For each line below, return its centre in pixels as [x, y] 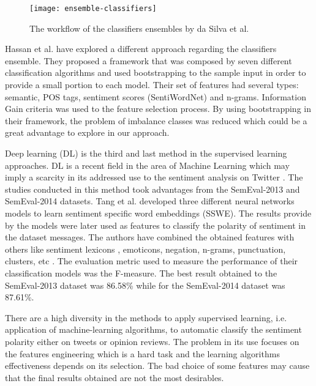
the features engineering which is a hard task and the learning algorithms [142, 353]
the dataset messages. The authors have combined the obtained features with [150, 237]
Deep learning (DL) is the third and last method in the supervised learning [146, 153]
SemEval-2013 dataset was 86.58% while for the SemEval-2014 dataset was [145, 285]
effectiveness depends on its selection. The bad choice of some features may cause [157, 366]
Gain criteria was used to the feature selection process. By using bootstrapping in [158, 109]
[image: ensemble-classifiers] [93, 9]
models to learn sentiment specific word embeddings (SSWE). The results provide [158, 213]
